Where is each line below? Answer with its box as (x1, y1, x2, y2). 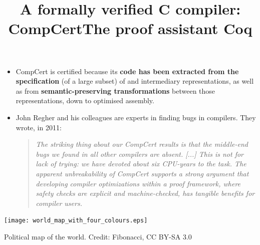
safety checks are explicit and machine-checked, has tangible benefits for (36, 188, 255, 198)
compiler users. (36, 197, 82, 208)
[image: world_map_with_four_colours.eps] (4, 217, 148, 224)
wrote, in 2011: (16, 122, 62, 132)
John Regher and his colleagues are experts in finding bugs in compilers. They (16, 112, 256, 122)
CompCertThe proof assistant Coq (8, 18, 252, 39)
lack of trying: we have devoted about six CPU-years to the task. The (36, 158, 246, 169)
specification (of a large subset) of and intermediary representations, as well (16, 76, 254, 86)
